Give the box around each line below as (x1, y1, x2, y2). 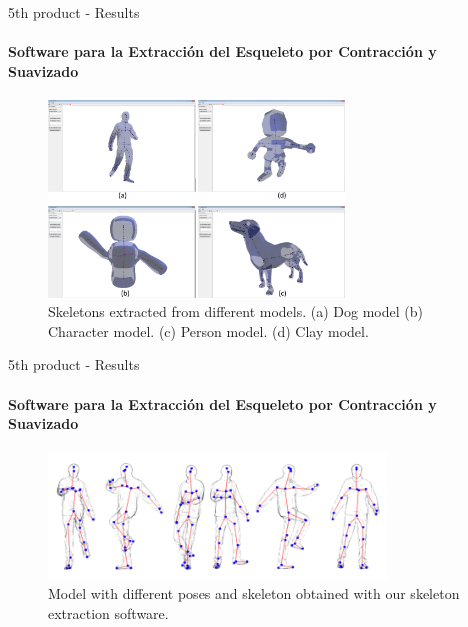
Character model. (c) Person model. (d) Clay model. (48, 320, 369, 341)
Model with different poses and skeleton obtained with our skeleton (48, 583, 460, 604)
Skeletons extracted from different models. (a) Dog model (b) (48, 301, 423, 322)
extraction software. (48, 602, 169, 623)
